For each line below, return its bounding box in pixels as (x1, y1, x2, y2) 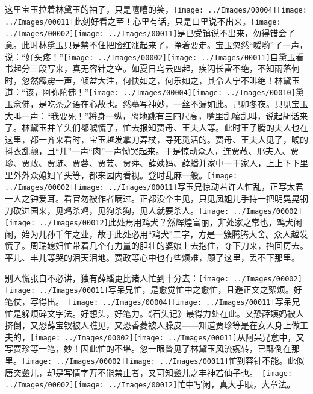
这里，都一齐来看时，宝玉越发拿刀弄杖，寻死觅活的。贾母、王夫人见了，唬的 (5, 133, 308, 145)
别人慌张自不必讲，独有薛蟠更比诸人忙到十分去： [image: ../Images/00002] (5, 271, 302, 284)
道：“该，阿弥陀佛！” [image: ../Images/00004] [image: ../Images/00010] (5, 86, 296, 98)
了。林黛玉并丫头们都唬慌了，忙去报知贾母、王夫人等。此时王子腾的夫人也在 (5, 121, 308, 134)
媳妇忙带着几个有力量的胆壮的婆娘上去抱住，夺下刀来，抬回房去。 (46, 239, 308, 252)
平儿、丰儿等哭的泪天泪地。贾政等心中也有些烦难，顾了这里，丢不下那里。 (5, 251, 300, 264)
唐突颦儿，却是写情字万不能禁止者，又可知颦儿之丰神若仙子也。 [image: (5, 366, 293, 378)
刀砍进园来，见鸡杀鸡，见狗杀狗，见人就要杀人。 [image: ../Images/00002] (5, 204, 302, 216)
